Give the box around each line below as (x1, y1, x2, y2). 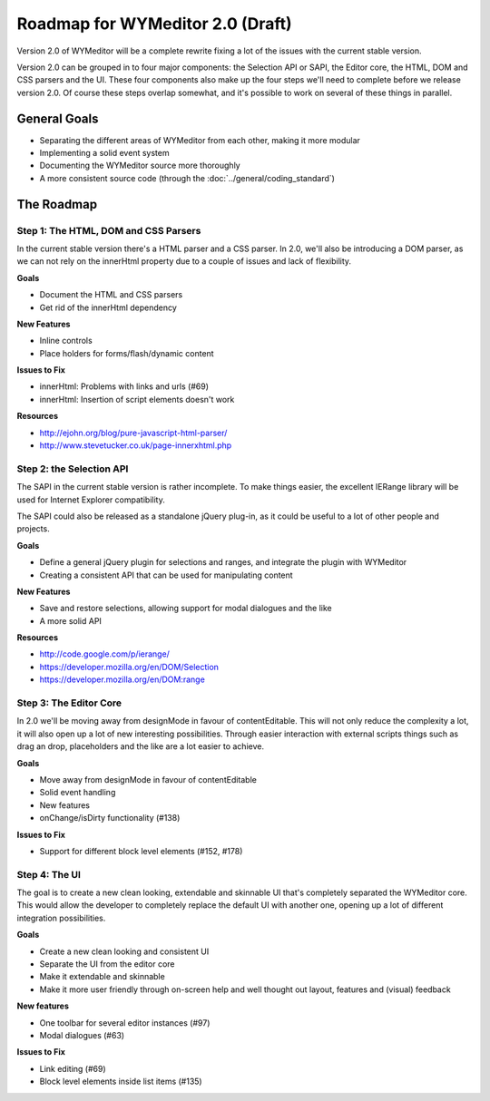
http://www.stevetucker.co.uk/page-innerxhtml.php (39, 440, 232, 451)
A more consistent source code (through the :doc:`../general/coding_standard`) (39, 172, 336, 183)
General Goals (16, 111, 99, 126)
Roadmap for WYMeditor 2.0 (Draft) (16, 14, 292, 34)
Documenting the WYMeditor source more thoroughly (39, 160, 240, 171)
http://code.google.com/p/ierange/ (39, 648, 170, 659)
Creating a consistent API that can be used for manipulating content (39, 570, 294, 580)
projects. (16, 523, 50, 534)
